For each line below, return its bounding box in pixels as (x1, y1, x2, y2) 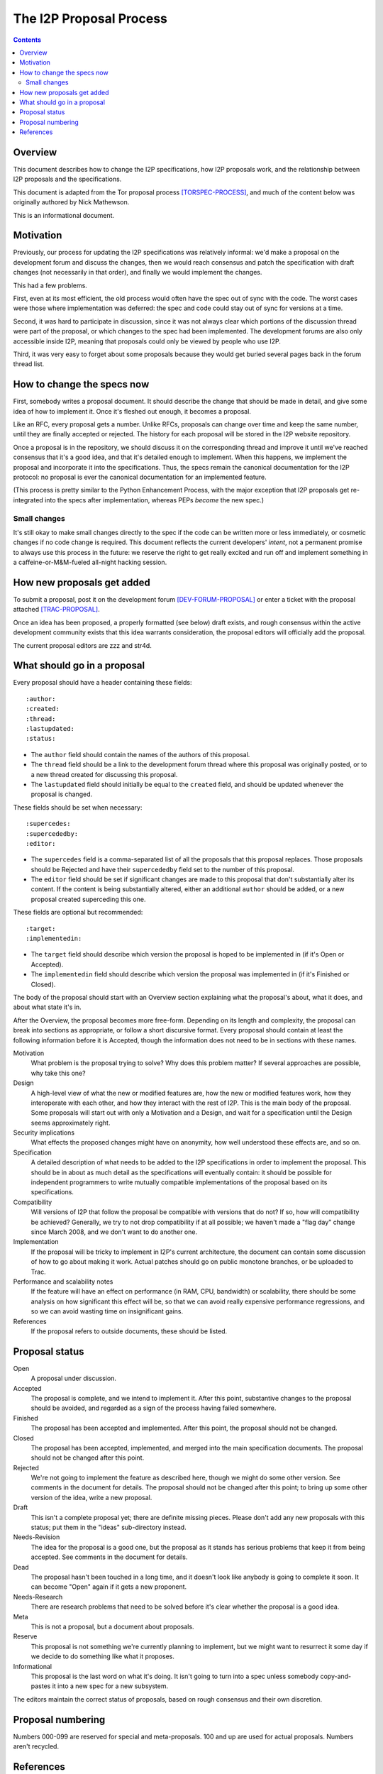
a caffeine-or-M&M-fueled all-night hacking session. (13, 558, 167, 567)
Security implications (13, 1128, 74, 1137)
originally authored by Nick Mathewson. (13, 198, 130, 206)
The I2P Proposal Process (13, 11, 168, 26)
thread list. (13, 360, 45, 368)
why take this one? (30, 1069, 86, 1077)
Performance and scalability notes (13, 1277, 113, 1286)
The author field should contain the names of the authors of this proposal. (30, 750, 250, 759)
